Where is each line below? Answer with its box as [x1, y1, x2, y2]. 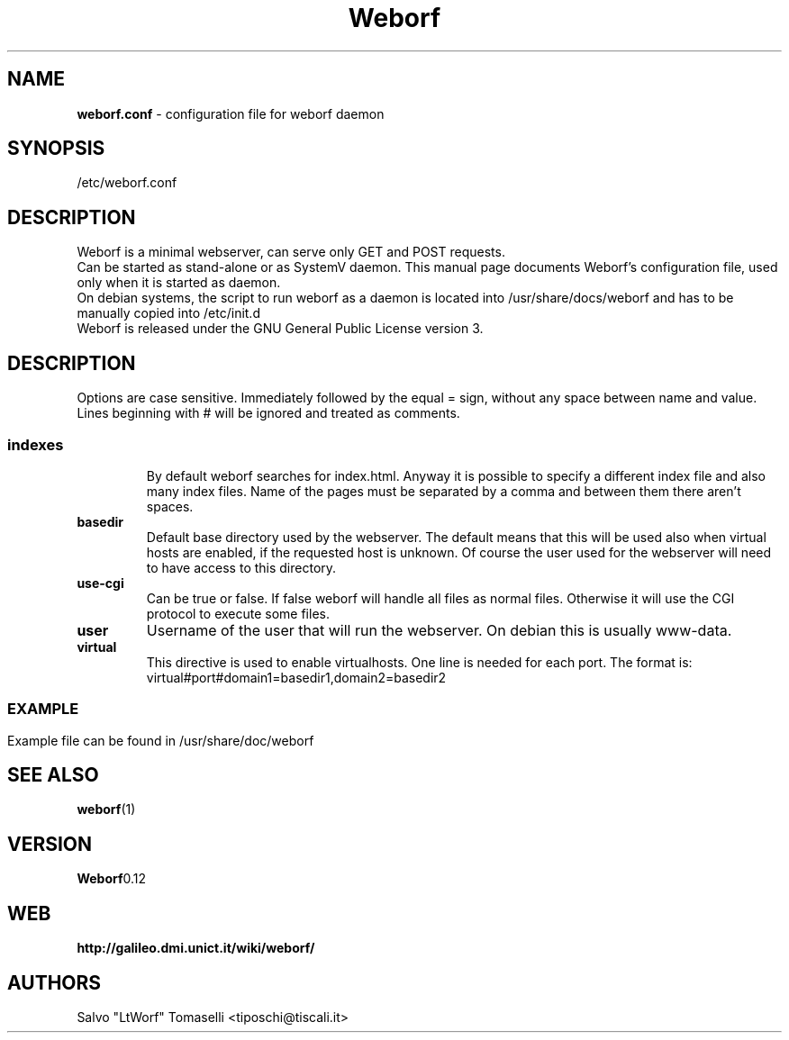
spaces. [146, 498, 194, 514]
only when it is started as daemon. [77, 275, 281, 291]
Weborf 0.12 [77, 871, 147, 887]
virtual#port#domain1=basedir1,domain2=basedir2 [146, 669, 447, 685]
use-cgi [77, 574, 124, 591]
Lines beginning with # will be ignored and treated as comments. [77, 405, 460, 421]
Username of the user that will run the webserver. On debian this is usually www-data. [146, 620, 732, 639]
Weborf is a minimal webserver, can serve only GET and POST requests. [77, 244, 505, 260]
